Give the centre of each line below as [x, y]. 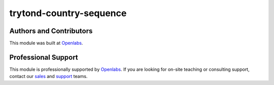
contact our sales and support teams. [48, 76]
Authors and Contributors [51, 31]
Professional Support [44, 57]
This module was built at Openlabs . [46, 43]
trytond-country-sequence [68, 13]
